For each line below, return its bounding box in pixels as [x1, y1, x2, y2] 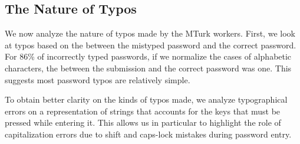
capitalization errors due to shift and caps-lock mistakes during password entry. [5, 127, 292, 140]
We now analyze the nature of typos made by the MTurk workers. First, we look [5, 27, 295, 40]
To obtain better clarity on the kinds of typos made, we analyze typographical [5, 93, 288, 106]
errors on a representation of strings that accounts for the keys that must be [5, 104, 281, 117]
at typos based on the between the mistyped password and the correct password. [5, 38, 296, 51]
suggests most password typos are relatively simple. [5, 73, 190, 86]
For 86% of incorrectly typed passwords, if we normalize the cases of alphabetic [5, 50, 292, 63]
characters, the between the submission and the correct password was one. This [5, 61, 292, 74]
